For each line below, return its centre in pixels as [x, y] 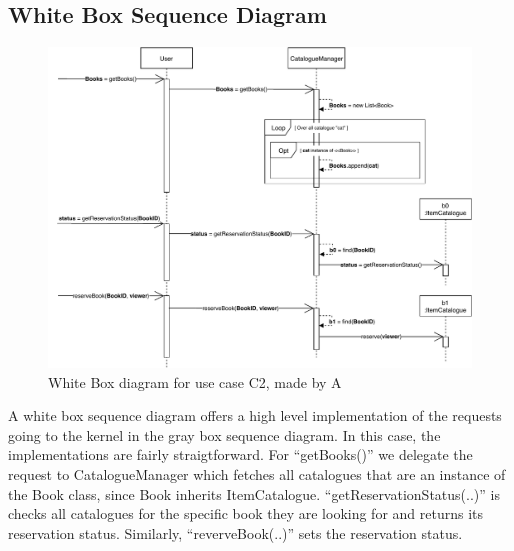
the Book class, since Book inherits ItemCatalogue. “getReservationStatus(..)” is [254, 493]
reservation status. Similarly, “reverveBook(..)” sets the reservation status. [235, 532]
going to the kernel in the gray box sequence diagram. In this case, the [224, 434]
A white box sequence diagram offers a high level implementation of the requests [255, 415]
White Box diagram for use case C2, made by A [195, 381]
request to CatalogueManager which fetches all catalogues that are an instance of [257, 474]
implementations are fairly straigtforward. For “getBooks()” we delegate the [240, 454]
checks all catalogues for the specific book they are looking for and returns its [246, 513]
